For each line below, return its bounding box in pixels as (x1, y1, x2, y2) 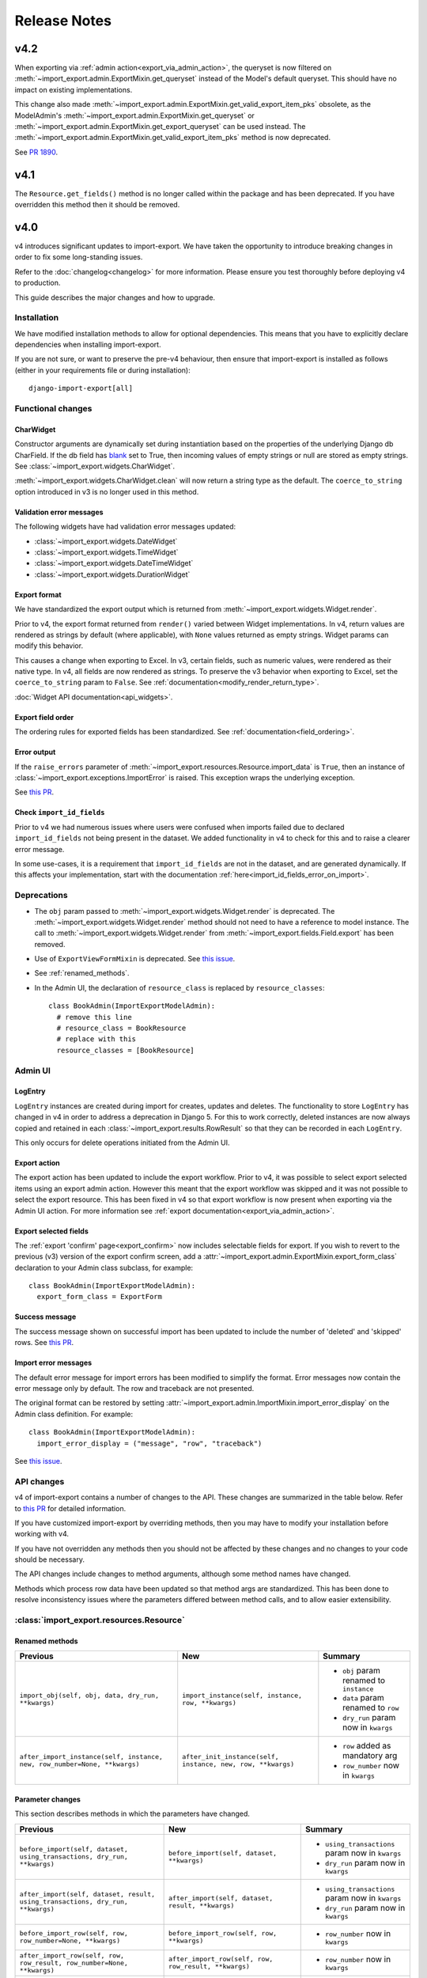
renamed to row (342, 1702, 399, 1713)
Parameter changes (14, 1794, 81, 1804)
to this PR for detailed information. (14, 1503, 127, 1513)
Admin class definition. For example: (14, 1409, 134, 1419)
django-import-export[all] (28, 384, 134, 393)
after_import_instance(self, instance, (19, 1753, 164, 1761)
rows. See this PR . (14, 1338, 74, 1347)
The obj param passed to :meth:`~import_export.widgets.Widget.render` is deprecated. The (34, 906, 335, 915)
